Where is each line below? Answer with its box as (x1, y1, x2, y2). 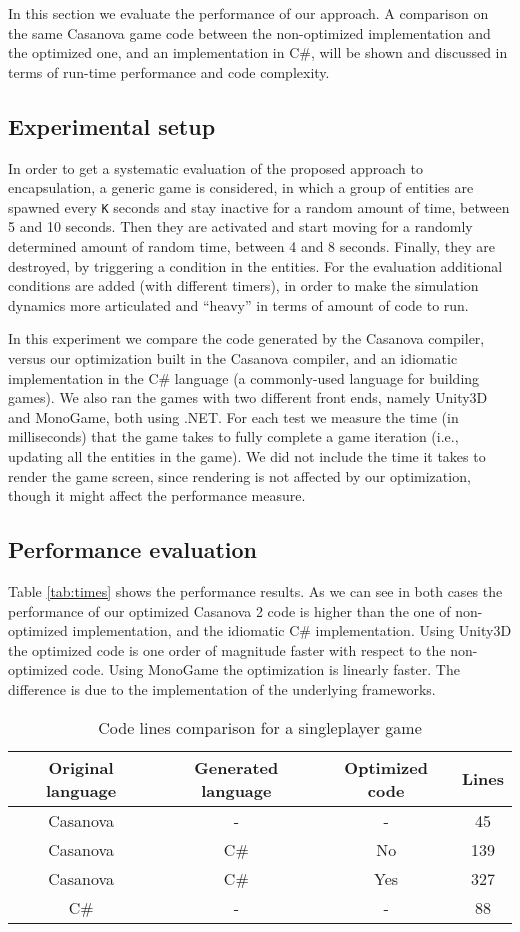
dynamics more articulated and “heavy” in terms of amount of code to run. (8, 294, 469, 315)
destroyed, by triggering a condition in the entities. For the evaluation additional (8, 255, 503, 276)
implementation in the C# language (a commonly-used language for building (8, 367, 480, 388)
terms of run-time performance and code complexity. (8, 61, 330, 82)
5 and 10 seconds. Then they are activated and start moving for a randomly (8, 216, 473, 237)
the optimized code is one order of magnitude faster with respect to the (8, 639, 446, 660)
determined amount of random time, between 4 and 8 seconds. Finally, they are (8, 236, 495, 257)
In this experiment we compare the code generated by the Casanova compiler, (8, 328, 485, 349)
